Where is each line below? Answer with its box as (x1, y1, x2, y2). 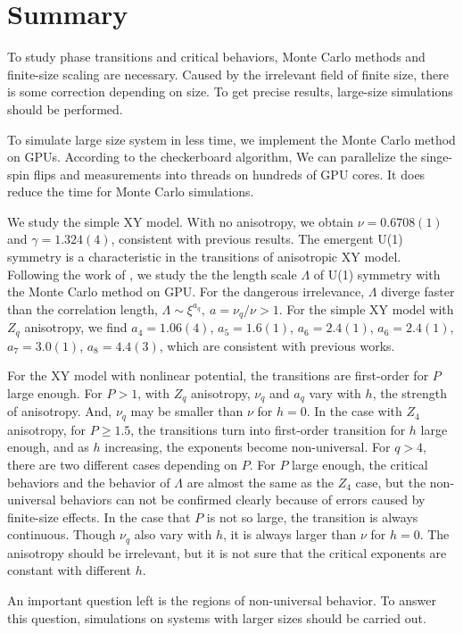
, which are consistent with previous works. (159, 336, 395, 354)
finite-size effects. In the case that (7, 507, 191, 526)
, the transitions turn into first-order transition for (130, 420, 406, 438)
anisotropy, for (7, 420, 87, 438)
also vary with (134, 525, 212, 544)
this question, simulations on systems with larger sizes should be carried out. (7, 608, 426, 627)
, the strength (372, 383, 447, 402)
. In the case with (306, 402, 402, 421)
